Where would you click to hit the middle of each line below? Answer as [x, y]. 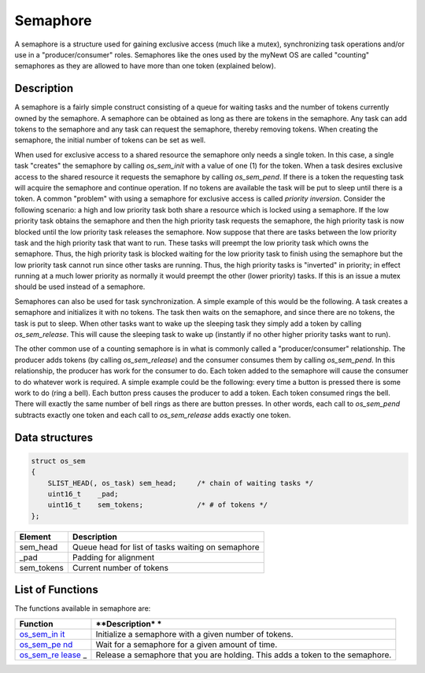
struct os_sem [58, 461]
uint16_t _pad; [83, 494]
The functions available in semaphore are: [83, 608]
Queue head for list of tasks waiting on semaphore [166, 547]
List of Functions [56, 590]
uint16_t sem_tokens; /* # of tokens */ [158, 505]
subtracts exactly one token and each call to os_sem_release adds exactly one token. [153, 415]
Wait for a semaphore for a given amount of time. [187, 644]
